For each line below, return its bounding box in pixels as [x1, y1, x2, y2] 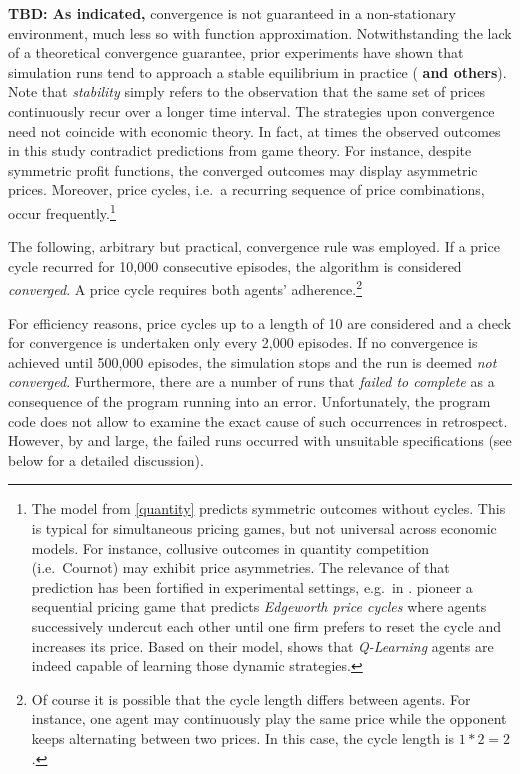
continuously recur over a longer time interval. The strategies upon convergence [8, 100, 495, 121]
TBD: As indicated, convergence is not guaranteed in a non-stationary [8, 3, 456, 23]
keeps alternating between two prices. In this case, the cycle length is [31, 727, 455, 748]
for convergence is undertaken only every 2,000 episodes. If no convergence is [8, 332, 478, 353]
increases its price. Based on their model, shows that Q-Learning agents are [31, 635, 494, 656]
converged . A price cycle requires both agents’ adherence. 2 [8, 276, 363, 300]
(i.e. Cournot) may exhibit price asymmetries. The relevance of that [31, 557, 450, 578]
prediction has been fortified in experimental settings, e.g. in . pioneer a [31, 576, 473, 597]
